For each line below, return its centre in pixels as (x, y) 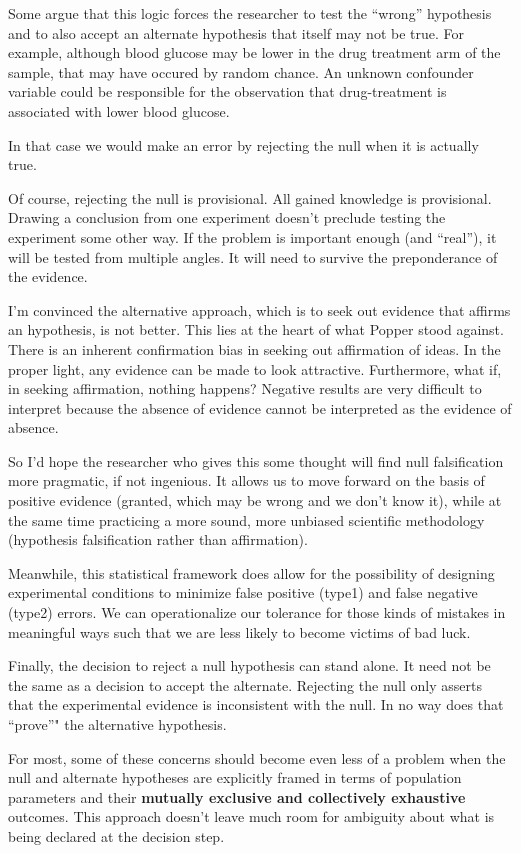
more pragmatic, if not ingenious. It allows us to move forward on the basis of (246, 480)
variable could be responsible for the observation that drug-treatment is (227, 91)
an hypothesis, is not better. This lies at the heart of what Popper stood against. (256, 329)
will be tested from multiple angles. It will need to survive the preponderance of (253, 256)
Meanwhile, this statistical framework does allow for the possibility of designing (251, 572)
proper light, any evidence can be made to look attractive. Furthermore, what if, (255, 368)
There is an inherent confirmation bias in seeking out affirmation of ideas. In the (254, 348)
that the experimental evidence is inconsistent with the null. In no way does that (256, 704)
